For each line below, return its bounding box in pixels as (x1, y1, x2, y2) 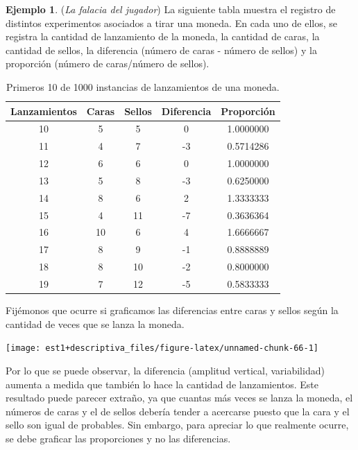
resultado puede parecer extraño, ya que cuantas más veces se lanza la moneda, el (6, 390, 353, 405)
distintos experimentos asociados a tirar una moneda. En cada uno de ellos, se (6, 15, 338, 30)
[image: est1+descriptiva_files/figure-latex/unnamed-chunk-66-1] (6, 343, 319, 354)
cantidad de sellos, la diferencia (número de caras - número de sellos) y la (6, 42, 317, 57)
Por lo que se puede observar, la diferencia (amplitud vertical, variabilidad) (6, 363, 325, 377)
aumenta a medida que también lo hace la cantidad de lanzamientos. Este (6, 377, 319, 391)
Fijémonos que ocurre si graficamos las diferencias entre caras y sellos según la (6, 303, 339, 318)
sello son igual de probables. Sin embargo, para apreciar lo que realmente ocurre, (6, 417, 349, 432)
